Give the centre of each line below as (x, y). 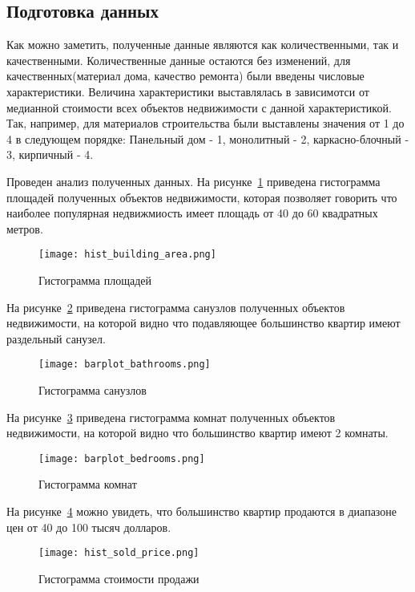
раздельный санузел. (56, 338)
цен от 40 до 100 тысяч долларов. (89, 527)
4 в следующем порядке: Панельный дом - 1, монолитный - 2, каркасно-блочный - (208, 138)
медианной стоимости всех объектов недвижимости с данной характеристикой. (199, 107)
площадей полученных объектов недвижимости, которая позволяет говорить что (202, 197)
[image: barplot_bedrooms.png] (122, 458)
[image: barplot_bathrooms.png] (125, 365)
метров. (25, 228)
